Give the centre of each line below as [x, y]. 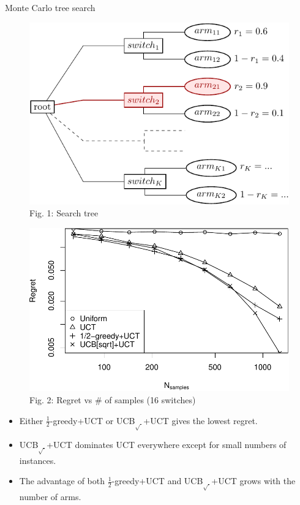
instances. [38, 460]
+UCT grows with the [253, 481]
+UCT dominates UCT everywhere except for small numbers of [167, 445]
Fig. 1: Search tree [64, 213]
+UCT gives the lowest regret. [201, 420]
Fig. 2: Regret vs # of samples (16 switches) [113, 400]
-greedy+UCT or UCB [92, 420]
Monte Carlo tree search [50, 7]
